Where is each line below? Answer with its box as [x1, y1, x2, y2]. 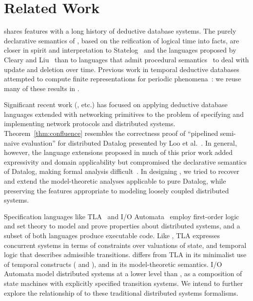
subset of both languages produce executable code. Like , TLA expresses [4, 230, 220, 240]
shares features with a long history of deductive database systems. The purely [4, 26, 236, 36]
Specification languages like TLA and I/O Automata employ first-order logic [4, 211, 239, 221]
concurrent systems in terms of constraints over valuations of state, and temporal [4, 240, 247, 250]
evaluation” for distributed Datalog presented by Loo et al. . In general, [21, 137, 237, 148]
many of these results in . [4, 83, 79, 93]
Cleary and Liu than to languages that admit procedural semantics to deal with [4, 54, 249, 64]
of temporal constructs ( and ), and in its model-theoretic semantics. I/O [4, 259, 222, 269]
